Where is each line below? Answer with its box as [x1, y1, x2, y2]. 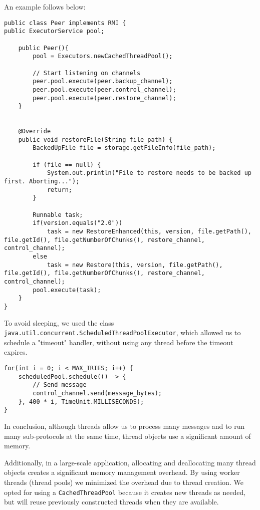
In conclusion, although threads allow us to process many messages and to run [4, 420, 245, 431]
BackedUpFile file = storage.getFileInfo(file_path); [33, 144, 216, 152]
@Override [18, 128, 51, 135]
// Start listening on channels [33, 69, 141, 77]
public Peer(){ [18, 44, 69, 52]
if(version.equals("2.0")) [33, 219, 123, 227]
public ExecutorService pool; [4, 28, 105, 35]
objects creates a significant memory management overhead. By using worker [4, 467, 240, 477]
